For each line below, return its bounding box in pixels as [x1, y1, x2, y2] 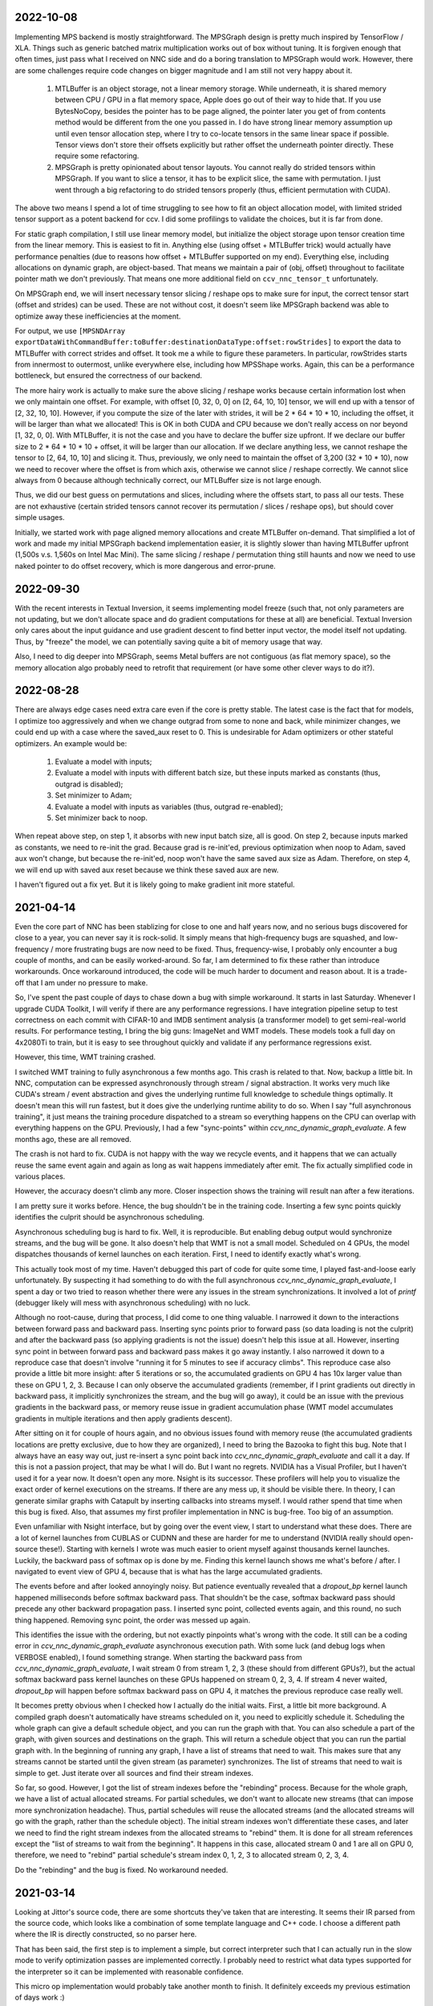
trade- [386, 967, 408, 977]
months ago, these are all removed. [14, 1134, 132, 1143]
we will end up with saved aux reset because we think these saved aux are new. [14, 865, 279, 875]
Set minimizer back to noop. [55, 813, 148, 822]
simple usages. [14, 513, 65, 522]
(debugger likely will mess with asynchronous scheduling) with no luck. [14, 1297, 251, 1307]
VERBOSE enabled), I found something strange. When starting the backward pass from [14, 1652, 302, 1662]
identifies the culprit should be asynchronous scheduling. [14, 1212, 204, 1222]
